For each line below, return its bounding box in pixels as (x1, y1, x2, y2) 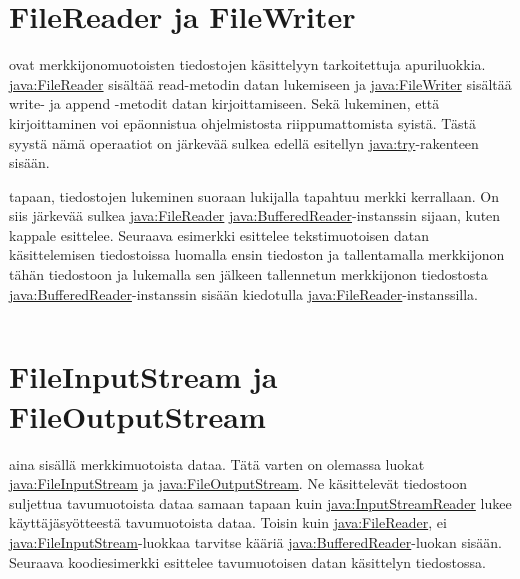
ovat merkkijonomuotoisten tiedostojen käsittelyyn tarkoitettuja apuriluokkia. (9, 54, 486, 75)
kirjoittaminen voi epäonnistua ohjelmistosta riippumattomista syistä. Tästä (9, 112, 477, 133)
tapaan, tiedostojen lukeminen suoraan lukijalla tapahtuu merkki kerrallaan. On (9, 185, 500, 206)
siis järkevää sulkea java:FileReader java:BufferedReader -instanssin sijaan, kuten (9, 205, 501, 226)
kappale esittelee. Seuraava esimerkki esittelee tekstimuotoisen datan (9, 224, 430, 245)
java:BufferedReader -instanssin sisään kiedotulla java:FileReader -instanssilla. (9, 283, 478, 304)
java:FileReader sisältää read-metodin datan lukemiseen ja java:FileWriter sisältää (9, 73, 512, 94)
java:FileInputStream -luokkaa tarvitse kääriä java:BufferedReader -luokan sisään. (9, 531, 503, 552)
